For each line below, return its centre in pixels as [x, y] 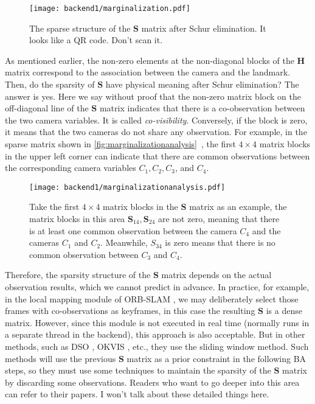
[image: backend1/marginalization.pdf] [110, 9]
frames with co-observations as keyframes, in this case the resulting [130, 311]
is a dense [284, 311]
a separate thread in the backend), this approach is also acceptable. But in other [155, 334]
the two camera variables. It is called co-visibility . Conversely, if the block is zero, [156, 120]
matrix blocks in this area [77, 219]
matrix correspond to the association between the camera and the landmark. [148, 72]
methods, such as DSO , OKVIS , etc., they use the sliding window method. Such [157, 346]
